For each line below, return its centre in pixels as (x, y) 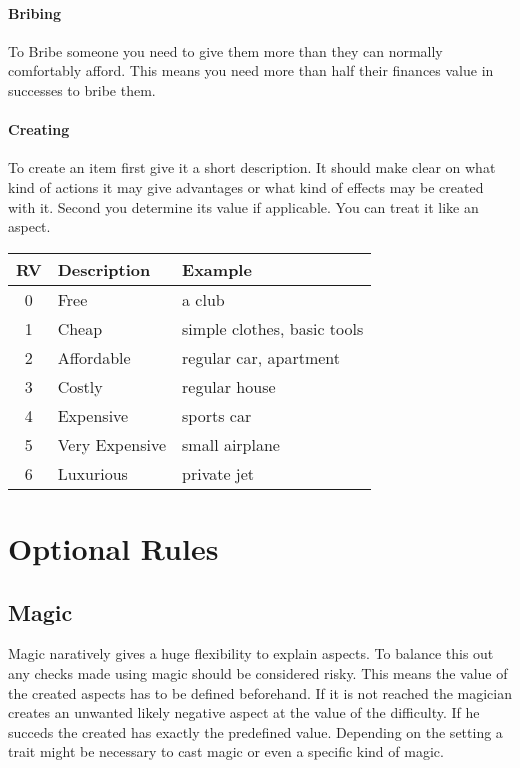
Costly (80, 386)
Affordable (94, 357)
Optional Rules (113, 547)
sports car (217, 415)
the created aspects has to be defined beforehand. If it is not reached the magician (260, 692)
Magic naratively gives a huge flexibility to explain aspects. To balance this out (251, 653)
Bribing (34, 12)
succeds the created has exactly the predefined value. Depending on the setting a (255, 731)
